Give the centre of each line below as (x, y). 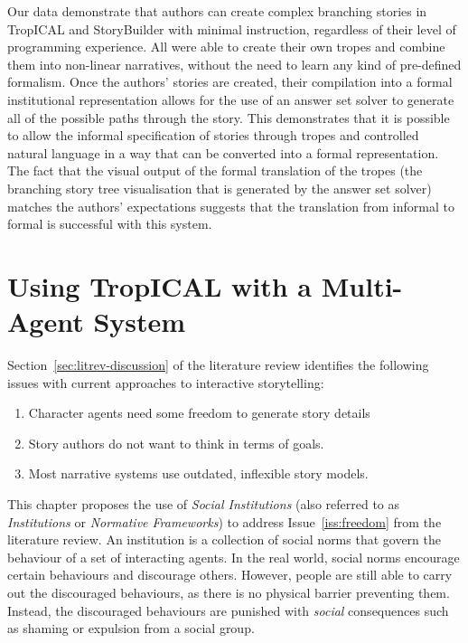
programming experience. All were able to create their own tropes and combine (226, 47)
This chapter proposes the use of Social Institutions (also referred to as (204, 504)
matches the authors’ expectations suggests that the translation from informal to (231, 206)
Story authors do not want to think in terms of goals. (176, 443)
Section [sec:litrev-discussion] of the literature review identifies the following (218, 365)
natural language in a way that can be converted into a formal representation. (223, 152)
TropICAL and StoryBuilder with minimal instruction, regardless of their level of (232, 28)
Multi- (362, 285)
